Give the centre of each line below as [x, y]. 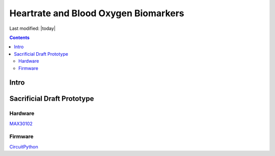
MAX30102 [21, 124]
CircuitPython [24, 146]
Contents [20, 37]
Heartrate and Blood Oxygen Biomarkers [97, 13]
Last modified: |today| [33, 28]
